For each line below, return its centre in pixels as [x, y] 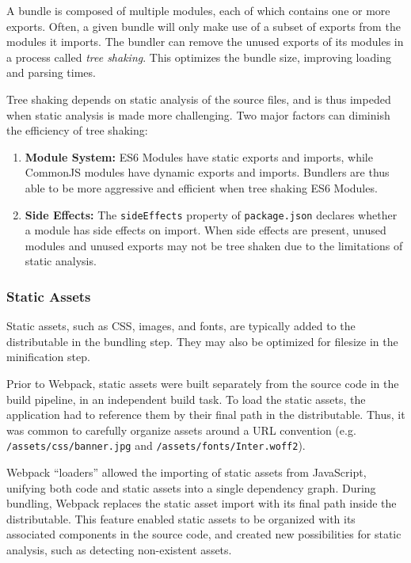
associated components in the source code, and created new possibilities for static [204, 534]
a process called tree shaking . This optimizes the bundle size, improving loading [199, 57]
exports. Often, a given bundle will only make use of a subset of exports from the [204, 26]
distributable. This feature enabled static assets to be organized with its [181, 518]
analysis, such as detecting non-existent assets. [119, 549]
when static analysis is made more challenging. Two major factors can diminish [198, 114]
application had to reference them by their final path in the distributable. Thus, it [206, 415]
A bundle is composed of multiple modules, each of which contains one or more [198, 10]
